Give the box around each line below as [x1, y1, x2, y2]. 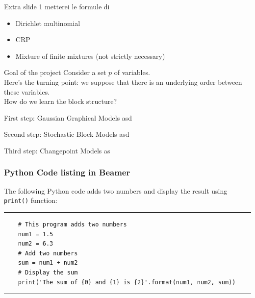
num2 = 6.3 [18, 240, 53, 248]
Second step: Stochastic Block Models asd [4, 129, 129, 139]
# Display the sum [18, 269, 78, 276]
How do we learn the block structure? [4, 96, 117, 106]
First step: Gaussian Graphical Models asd [4, 112, 132, 123]
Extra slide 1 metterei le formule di [4, 1, 110, 11]
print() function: [4, 195, 57, 205]
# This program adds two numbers [18, 221, 127, 228]
